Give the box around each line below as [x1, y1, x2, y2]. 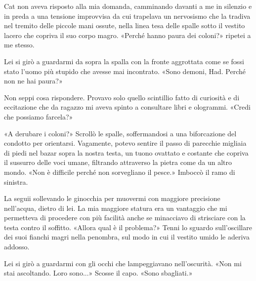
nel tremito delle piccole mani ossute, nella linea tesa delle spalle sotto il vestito [4, 20, 245, 31]
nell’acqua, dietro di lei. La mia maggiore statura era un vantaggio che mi [4, 202, 227, 213]
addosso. [4, 241, 30, 252]
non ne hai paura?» [4, 76, 63, 86]
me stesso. [4, 40, 35, 50]
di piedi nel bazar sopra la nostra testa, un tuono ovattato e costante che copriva [4, 147, 249, 158]
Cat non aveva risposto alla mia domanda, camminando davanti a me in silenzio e [4, 1, 252, 11]
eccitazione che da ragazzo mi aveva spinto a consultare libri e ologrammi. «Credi [4, 102, 251, 112]
